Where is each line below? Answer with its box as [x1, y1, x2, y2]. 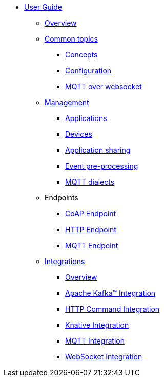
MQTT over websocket [65, 82, 142, 91]
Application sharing [65, 146, 131, 154]
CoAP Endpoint [65, 209, 116, 218]
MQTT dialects [65, 177, 115, 186]
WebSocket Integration [65, 352, 142, 361]
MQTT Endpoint [65, 241, 118, 250]
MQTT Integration [65, 336, 125, 345]
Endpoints [45, 193, 78, 202]
